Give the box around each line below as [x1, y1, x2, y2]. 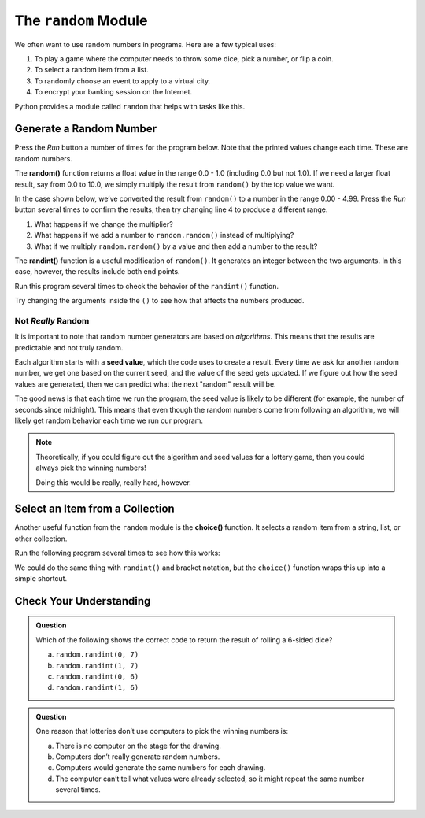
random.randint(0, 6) [55, 672, 139, 681]
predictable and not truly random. [14, 342, 124, 352]
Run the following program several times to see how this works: [14, 548, 220, 558]
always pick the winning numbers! [35, 463, 146, 472]
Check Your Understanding [14, 594, 151, 608]
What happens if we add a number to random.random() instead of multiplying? [34, 231, 294, 240]
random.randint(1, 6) [55, 683, 139, 692]
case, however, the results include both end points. [14, 267, 180, 276]
